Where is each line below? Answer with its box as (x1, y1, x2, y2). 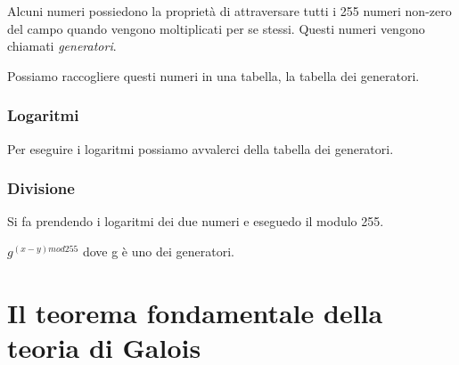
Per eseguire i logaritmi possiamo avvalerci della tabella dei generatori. (7, 139, 394, 158)
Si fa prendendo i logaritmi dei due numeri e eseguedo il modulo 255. (7, 212, 384, 231)
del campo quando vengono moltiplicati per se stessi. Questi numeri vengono (7, 19, 425, 37)
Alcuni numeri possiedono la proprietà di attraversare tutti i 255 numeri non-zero (7, 2, 452, 20)
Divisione (7, 177, 75, 199)
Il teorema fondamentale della (7, 294, 383, 330)
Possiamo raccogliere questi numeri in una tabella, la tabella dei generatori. (7, 66, 420, 85)
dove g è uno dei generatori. (82, 242, 234, 260)
